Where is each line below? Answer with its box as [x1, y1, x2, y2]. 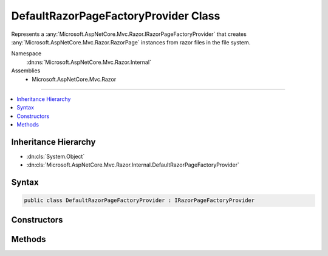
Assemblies [11, 67, 41, 74]
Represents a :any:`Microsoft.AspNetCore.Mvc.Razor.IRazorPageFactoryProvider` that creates [11, 30, 247, 38]
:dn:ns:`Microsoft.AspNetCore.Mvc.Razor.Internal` [26, 58, 152, 66]
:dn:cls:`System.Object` [26, 153, 85, 160]
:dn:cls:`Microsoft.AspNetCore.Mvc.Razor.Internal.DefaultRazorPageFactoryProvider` [26, 161, 239, 168]
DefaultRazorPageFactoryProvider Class [11, 9, 220, 22]
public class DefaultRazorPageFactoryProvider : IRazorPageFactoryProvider [24, 197, 255, 204]
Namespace [11, 50, 42, 57]
